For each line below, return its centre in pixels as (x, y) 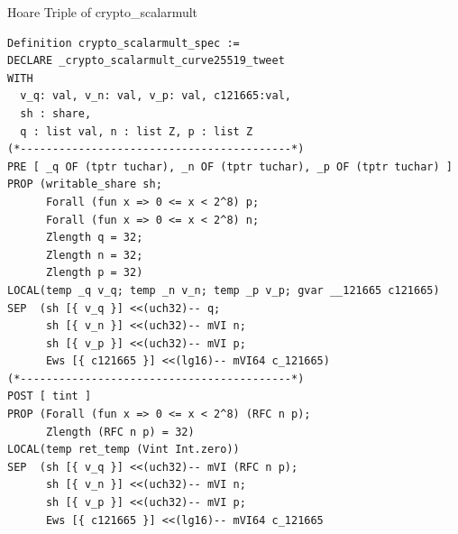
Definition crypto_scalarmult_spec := (124, 43)
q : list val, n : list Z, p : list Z (137, 131)
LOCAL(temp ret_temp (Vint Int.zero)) (124, 450)
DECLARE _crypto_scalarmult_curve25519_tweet (146, 61)
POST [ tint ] (50, 396)
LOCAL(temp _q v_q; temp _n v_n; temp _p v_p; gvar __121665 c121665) (224, 290)
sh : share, (56, 113)
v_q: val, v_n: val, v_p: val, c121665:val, (156, 96)
